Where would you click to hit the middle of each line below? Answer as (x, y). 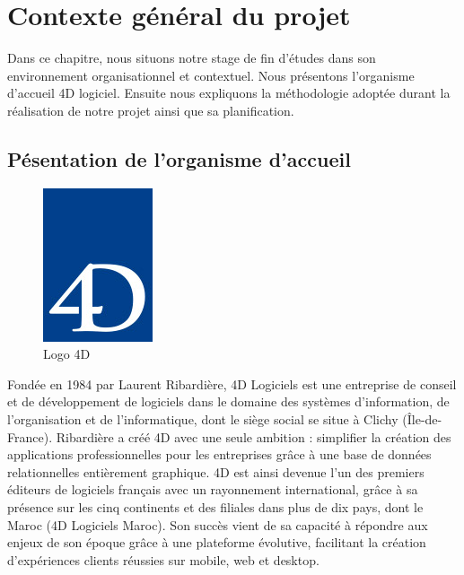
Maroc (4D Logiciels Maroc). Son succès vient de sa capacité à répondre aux (218, 524)
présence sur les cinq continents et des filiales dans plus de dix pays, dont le (215, 507)
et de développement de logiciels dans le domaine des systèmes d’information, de (228, 401)
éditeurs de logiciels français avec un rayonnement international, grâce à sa (213, 489)
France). (30, 436)
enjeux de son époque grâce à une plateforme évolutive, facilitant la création (217, 542)
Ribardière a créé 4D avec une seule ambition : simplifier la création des (254, 436)
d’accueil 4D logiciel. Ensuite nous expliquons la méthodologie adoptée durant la (229, 93)
